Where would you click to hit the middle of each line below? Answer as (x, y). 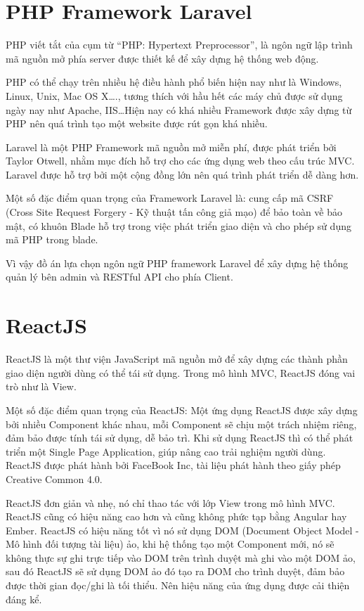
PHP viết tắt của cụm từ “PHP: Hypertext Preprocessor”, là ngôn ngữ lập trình (179, 45)
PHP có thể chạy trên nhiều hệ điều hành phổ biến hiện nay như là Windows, (174, 82)
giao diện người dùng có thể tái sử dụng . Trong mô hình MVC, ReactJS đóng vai (181, 372)
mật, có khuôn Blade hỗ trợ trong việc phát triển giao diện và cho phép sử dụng (178, 225)
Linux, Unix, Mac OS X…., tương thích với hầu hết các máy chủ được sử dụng (174, 95)
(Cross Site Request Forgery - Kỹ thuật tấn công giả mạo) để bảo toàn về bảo (174, 212)
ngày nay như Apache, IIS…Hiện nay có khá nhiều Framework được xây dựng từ (179, 109)
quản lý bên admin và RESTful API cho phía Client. (119, 277)
